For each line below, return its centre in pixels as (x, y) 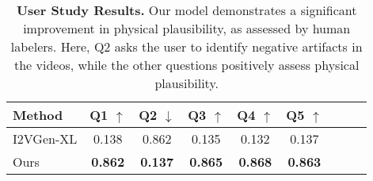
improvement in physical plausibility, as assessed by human (187, 28)
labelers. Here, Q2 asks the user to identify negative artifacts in (186, 46)
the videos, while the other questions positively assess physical (186, 65)
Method (38, 115)
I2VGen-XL (45, 139)
